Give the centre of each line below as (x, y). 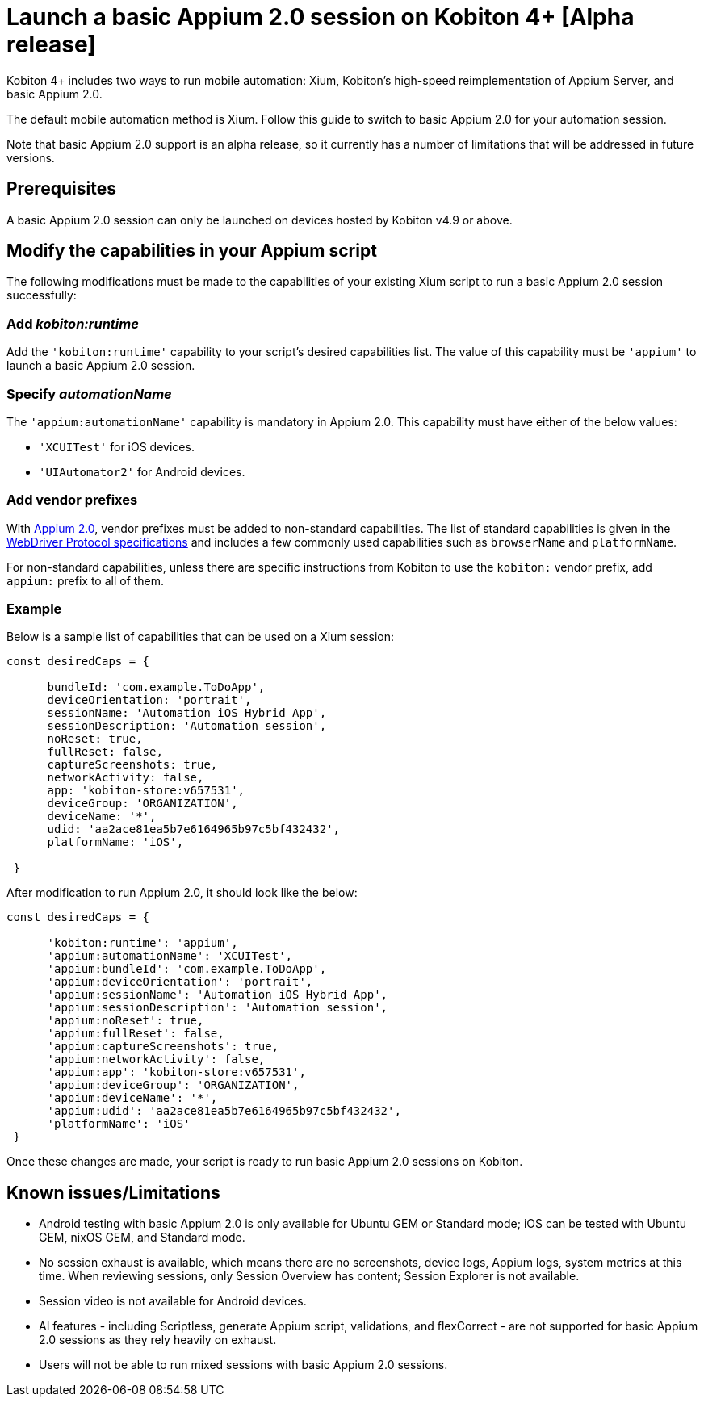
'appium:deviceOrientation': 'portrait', (180, 982)
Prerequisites (61, 189)
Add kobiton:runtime (73, 323)
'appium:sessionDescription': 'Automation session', (218, 1008)
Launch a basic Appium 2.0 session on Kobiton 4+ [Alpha (321, 17)
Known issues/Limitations (113, 1192)
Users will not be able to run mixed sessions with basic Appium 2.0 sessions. (243, 1365)
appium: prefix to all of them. (86, 580)
